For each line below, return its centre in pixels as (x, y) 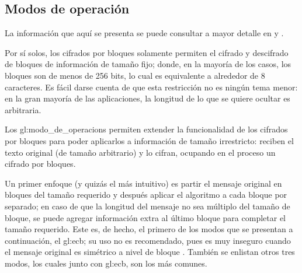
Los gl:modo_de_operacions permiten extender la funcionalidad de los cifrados (146, 129)
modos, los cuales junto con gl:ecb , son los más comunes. (106, 263)
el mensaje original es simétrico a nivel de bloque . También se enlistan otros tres (150, 252)
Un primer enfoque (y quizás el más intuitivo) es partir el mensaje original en (143, 183)
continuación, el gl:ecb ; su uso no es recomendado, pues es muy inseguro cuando (148, 240)
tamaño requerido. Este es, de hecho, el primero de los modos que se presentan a (149, 229)
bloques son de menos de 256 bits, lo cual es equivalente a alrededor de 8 (135, 75)
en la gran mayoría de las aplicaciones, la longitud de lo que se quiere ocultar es (147, 98)
